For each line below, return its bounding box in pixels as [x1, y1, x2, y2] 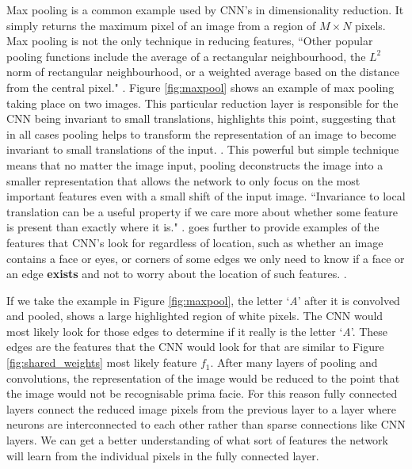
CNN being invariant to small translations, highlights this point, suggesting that [6, 110, 396, 127]
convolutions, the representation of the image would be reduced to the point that [6, 369, 400, 386]
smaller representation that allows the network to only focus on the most [6, 172, 360, 189]
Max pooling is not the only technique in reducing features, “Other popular [6, 32, 373, 49]
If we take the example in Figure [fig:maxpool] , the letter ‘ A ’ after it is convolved [6, 292, 400, 308]
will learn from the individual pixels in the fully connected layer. [6, 447, 319, 463]
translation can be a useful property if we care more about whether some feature [6, 203, 398, 219]
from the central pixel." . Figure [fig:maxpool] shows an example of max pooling [6, 78, 395, 95]
